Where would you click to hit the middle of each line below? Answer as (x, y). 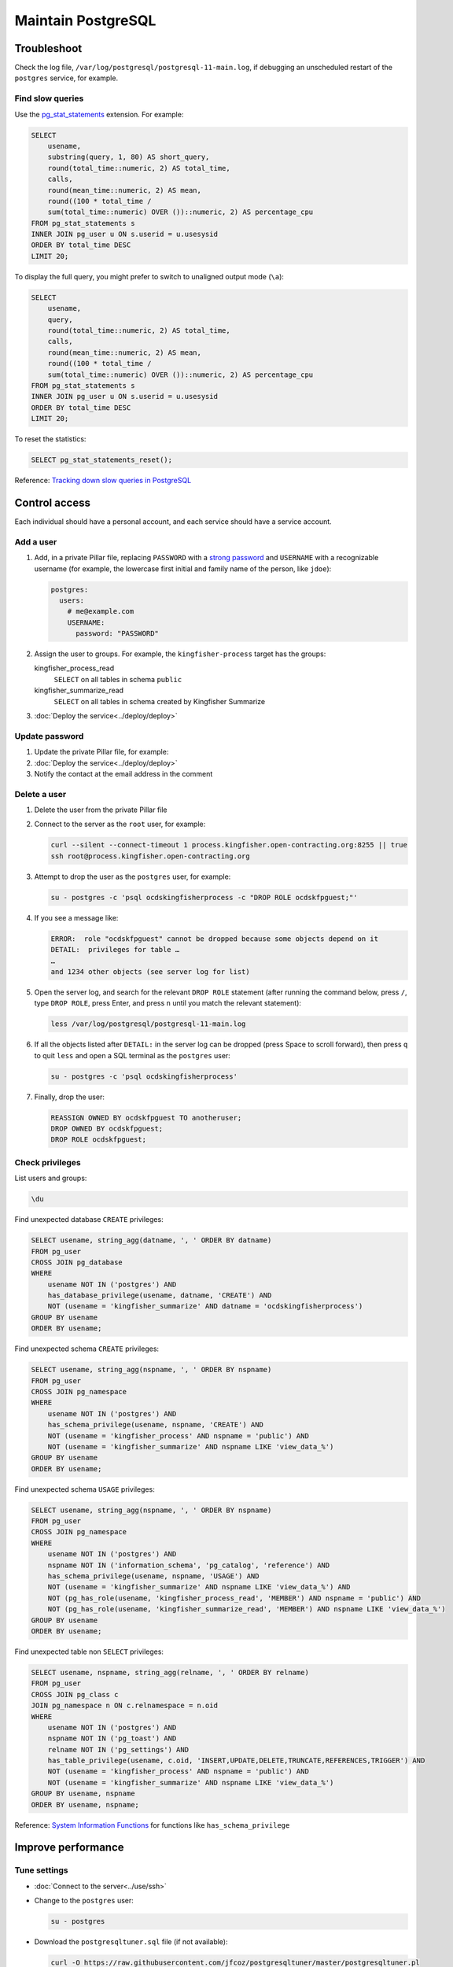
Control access (52, 502)
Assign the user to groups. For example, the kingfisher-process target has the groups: (180, 654)
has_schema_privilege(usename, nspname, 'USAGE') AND (153, 1576)
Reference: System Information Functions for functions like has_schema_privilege (152, 1825)
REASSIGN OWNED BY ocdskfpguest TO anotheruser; (146, 1118)
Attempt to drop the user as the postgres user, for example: (133, 876)
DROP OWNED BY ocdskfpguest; (107, 1129)
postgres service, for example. (66, 78)
